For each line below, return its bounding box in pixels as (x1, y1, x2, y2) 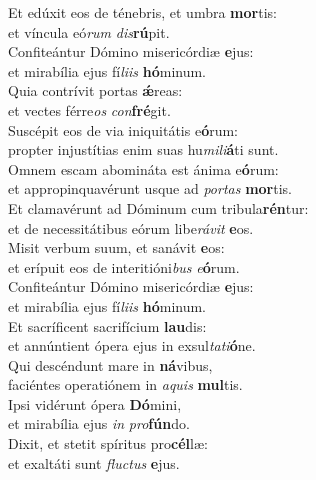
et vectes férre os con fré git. (8, 99, 171, 120)
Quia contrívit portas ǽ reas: (8, 80, 183, 101)
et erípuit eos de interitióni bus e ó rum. (8, 256, 240, 277)
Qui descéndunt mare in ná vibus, (8, 354, 213, 375)
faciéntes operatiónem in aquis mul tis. (8, 374, 243, 395)
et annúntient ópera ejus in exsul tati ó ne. (8, 335, 256, 356)
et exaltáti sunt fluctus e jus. (8, 452, 180, 473)
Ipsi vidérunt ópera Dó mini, (8, 393, 182, 414)
